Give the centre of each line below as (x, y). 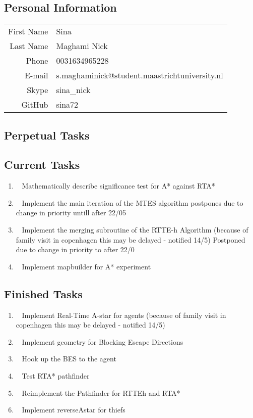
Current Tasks (42, 165)
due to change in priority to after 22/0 (75, 249)
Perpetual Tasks (47, 135)
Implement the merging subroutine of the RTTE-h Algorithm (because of (135, 229)
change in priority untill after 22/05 (71, 213)
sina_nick (73, 90)
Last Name (29, 46)
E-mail (37, 75)
